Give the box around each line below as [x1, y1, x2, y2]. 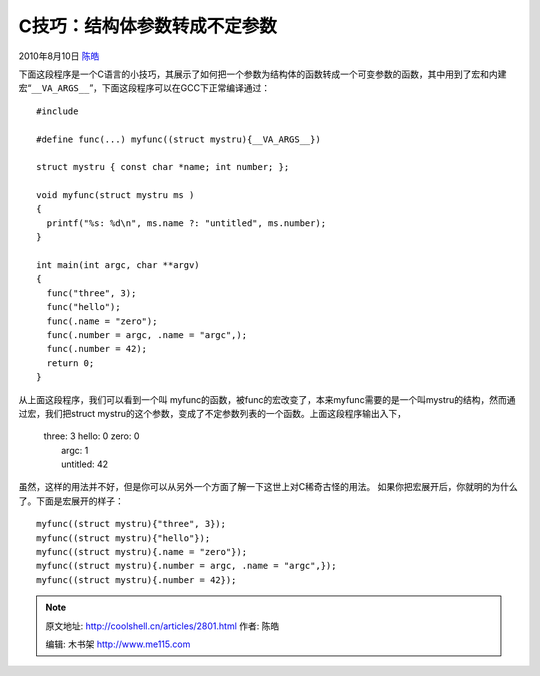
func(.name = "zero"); [46, 315, 158, 327]
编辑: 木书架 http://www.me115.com [45, 638, 191, 650]
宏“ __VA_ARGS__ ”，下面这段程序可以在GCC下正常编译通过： [18, 82, 270, 94]
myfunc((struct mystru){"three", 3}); [36, 518, 227, 530]
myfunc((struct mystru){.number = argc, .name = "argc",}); [36, 560, 337, 572]
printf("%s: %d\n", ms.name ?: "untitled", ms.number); [46, 217, 327, 229]
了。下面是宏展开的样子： [18, 495, 124, 507]
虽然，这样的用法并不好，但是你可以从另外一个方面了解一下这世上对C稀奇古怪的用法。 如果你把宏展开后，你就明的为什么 [18, 481, 519, 493]
